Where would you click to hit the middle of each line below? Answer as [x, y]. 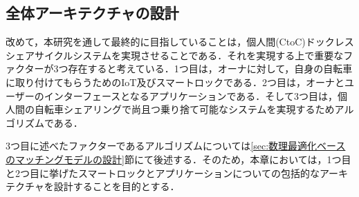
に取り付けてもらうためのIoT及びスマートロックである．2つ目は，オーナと [175, 82]
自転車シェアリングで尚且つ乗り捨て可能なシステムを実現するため [184, 109]
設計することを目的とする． [117, 186]
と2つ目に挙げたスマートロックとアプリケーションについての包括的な [163, 173]
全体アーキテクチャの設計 [92, 13]
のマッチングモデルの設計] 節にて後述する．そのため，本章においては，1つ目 [178, 159]
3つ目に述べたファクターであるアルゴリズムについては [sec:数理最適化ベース [176, 146]
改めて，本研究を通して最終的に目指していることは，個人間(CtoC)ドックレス [180, 42]
